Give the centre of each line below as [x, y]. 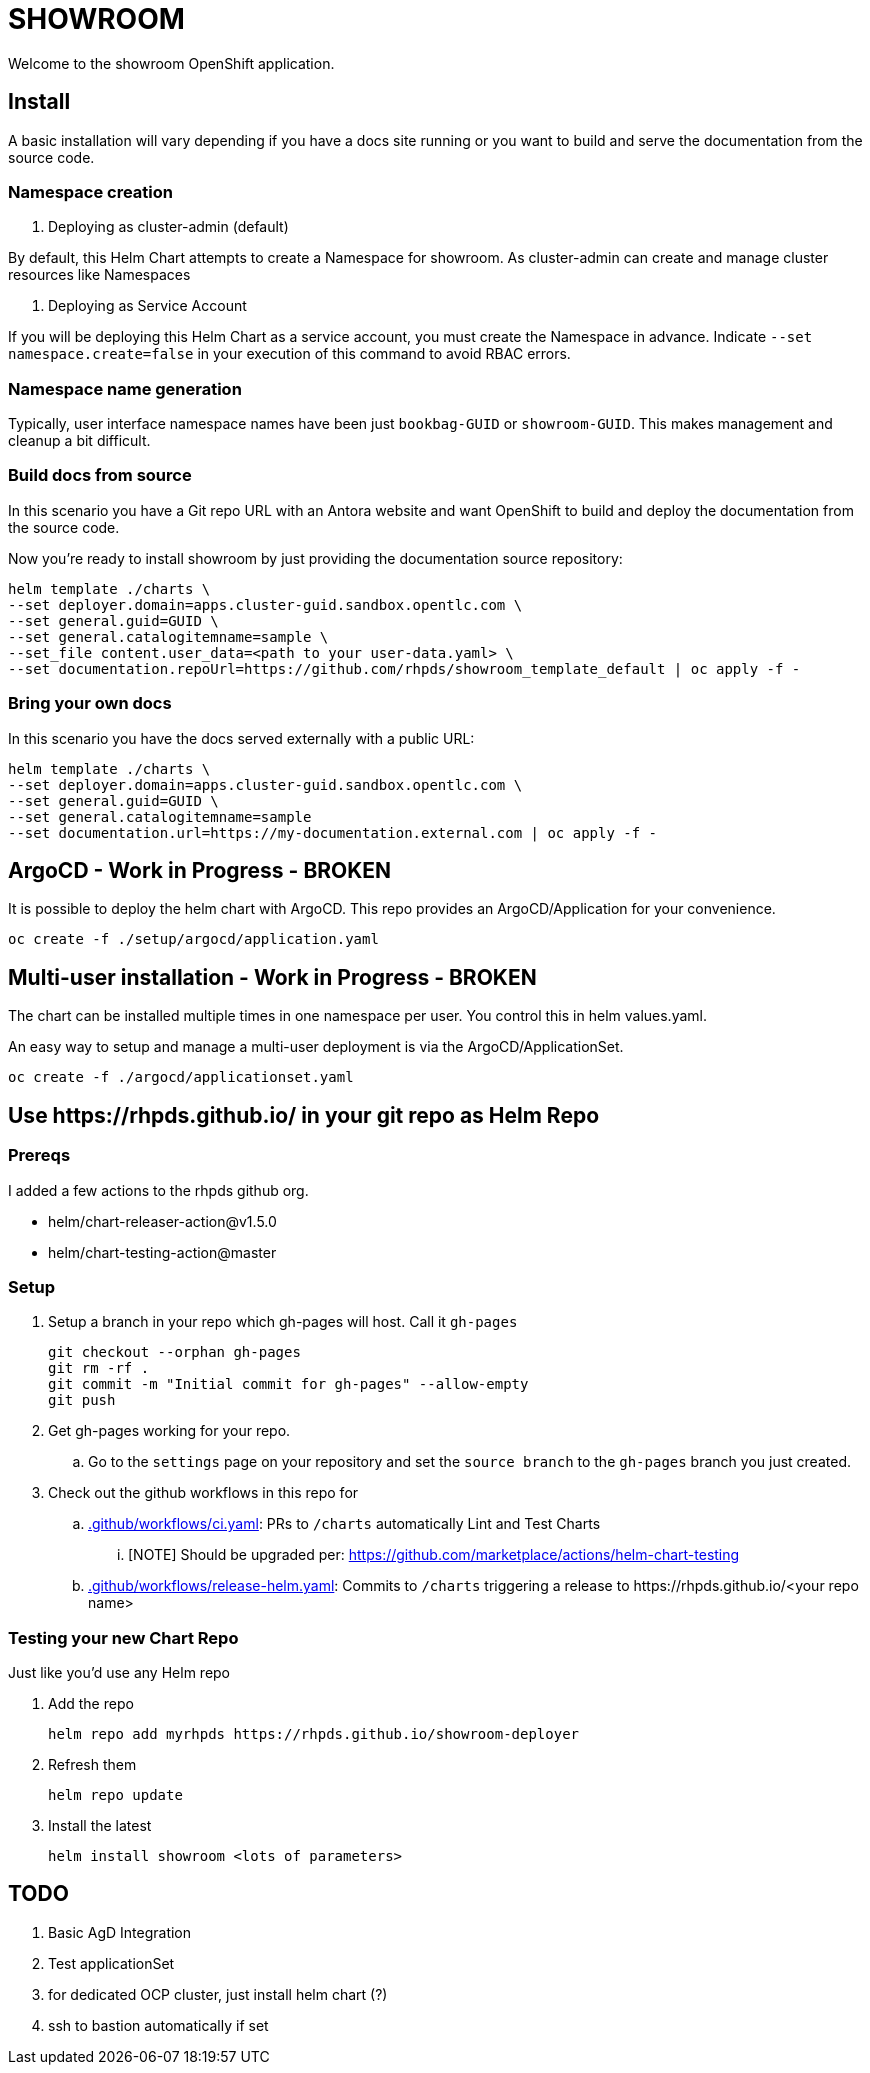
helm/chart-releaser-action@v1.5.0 [162, 1221]
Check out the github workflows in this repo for [203, 1493]
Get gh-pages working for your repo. [169, 1431]
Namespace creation [90, 191]
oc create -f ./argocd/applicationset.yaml [181, 1077]
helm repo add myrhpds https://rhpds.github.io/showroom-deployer [314, 1734]
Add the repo [91, 1703]
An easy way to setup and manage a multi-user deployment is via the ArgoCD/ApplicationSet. [316, 1047]
